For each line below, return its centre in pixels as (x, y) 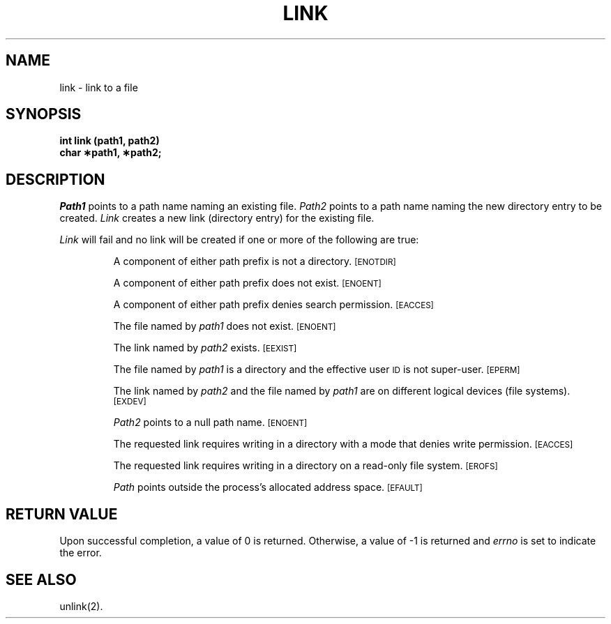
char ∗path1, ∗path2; (111, 153)
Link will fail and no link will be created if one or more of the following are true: (239, 240)
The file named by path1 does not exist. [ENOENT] (225, 326)
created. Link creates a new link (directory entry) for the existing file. (217, 218)
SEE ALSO (41, 579)
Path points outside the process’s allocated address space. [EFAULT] (268, 487)
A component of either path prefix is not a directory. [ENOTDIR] (255, 261)
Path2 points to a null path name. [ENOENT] (210, 423)
